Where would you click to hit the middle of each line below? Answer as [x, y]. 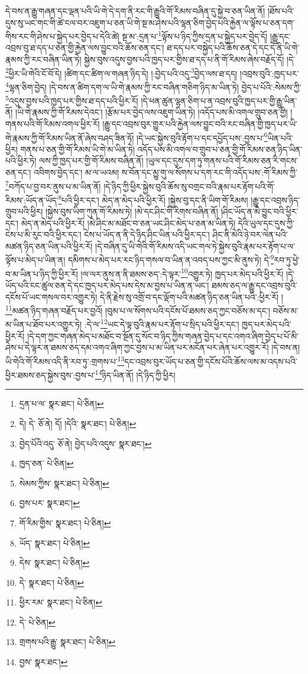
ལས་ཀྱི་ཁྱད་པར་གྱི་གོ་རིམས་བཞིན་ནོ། [91, 161]
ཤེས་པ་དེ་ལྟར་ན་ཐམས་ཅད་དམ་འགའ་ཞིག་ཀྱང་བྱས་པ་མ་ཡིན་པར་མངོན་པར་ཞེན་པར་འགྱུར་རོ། [137, 347]
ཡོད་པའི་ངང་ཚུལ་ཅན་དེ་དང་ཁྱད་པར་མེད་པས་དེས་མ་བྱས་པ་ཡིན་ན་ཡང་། [107, 285]
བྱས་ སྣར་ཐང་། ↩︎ [43, 662]
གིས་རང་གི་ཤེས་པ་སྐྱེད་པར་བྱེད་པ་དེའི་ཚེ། [62, 36]
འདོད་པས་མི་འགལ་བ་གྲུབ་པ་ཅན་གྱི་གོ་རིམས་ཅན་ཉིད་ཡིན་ [220, 149]
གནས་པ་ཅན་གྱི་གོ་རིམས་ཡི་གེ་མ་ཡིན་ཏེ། [77, 149]
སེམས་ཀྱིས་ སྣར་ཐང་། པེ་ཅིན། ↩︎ [64, 483]
